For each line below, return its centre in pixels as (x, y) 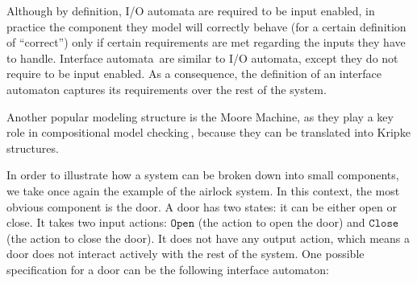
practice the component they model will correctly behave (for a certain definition (206, 26)
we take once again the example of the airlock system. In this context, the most (203, 190)
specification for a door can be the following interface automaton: (168, 269)
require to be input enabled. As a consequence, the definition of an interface (194, 74)
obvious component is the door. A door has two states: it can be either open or (202, 206)
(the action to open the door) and (281, 222)
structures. (33, 148)
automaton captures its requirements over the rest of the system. (167, 89)
